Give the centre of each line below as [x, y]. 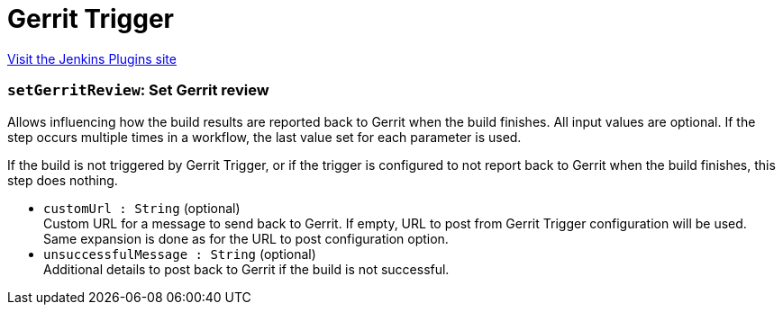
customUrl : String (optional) [142, 208]
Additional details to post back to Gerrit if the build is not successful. [246, 269]
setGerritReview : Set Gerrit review [138, 90]
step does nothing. [63, 180]
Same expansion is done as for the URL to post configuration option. [246, 238]
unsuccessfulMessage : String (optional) [180, 254]
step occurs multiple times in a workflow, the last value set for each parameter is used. [264, 137]
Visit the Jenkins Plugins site [92, 58]
